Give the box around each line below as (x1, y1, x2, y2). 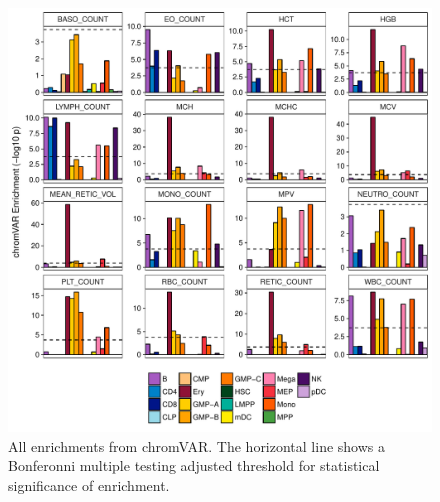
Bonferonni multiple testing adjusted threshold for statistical (8, 455, 380, 476)
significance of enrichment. (8, 474, 170, 495)
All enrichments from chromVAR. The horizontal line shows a (8, 435, 386, 456)
